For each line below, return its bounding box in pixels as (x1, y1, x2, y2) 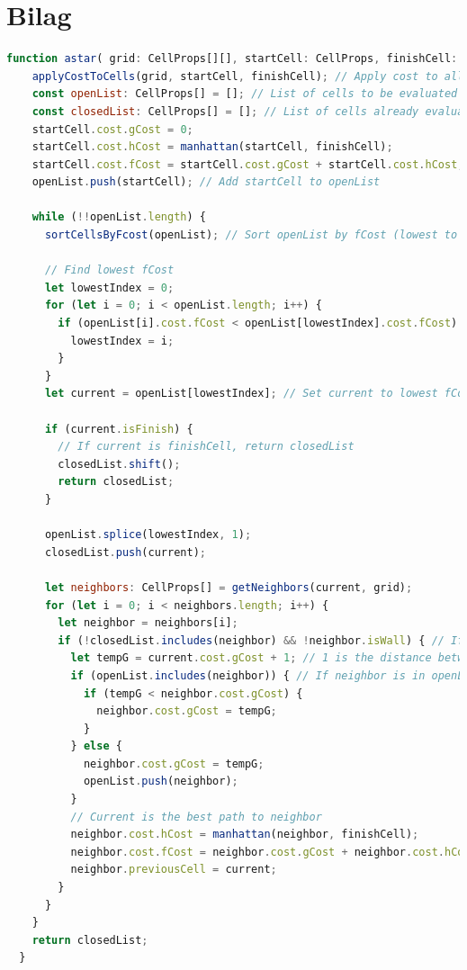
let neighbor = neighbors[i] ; (58, 616, 238, 630)
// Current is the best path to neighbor (70, 810, 322, 823)
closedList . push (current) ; (44, 545, 206, 559)
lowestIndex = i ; (70, 334, 175, 347)
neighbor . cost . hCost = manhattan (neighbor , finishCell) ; (70, 828, 419, 841)
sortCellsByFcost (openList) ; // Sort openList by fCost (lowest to (44, 229, 458, 242)
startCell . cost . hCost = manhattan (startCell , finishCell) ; (31, 140, 393, 154)
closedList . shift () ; (58, 457, 181, 471)
